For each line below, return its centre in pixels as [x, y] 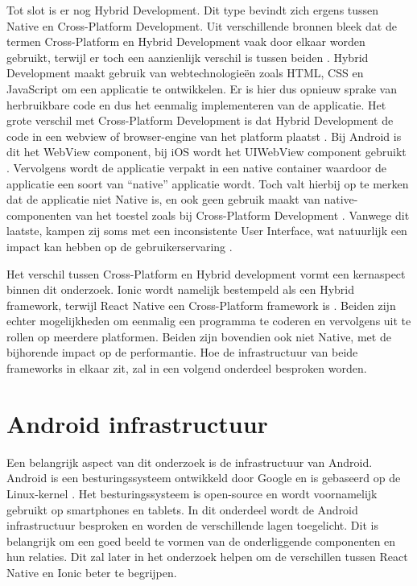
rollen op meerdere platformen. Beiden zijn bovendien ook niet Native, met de [199, 336]
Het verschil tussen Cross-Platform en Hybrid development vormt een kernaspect [206, 273]
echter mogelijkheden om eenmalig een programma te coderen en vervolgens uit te [209, 321]
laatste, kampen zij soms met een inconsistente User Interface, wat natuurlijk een [207, 231]
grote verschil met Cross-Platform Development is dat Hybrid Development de [200, 120]
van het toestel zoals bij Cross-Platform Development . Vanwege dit [242, 215]
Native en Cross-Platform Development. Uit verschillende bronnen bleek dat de [202, 25]
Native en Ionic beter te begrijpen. [92, 572]
